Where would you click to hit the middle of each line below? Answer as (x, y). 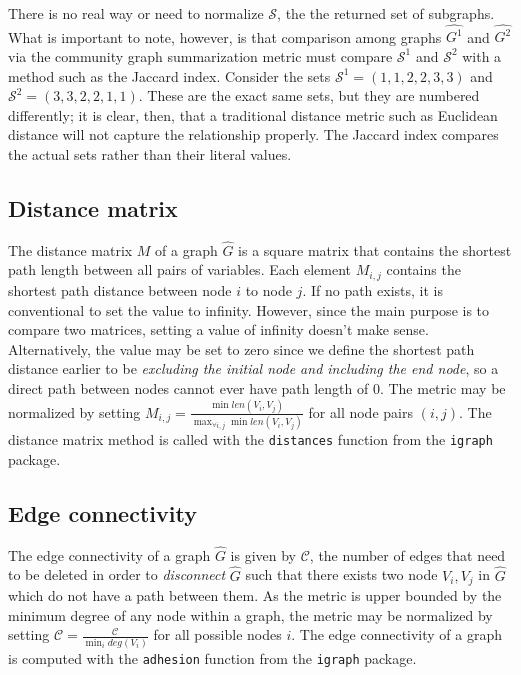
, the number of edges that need (407, 554)
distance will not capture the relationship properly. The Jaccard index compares (253, 134)
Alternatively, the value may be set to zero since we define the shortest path (241, 348)
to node (268, 289)
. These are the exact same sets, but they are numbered (309, 95)
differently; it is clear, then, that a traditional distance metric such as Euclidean (253, 114)
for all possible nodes (217, 634)
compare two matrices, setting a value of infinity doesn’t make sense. (218, 329)
